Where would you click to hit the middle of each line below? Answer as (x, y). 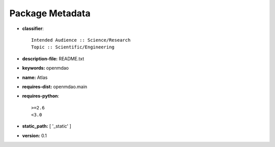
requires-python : (41, 96)
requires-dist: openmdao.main (55, 86)
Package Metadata (50, 13)
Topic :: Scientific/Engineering (73, 47)
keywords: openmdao (45, 68)
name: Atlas (35, 77)
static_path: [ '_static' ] (47, 126)
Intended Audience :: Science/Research (81, 40)
